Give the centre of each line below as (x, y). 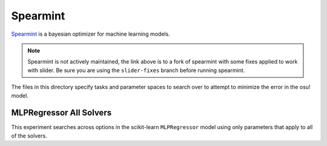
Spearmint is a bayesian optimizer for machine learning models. (91, 34)
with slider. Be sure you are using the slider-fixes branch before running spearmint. (136, 70)
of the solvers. (29, 136)
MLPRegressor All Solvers (61, 113)
